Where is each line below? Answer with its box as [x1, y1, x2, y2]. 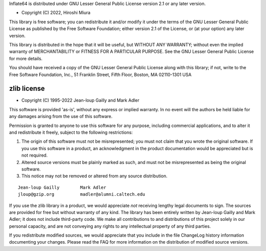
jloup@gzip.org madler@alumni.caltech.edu [18, 192, 145, 197]
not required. [21, 152, 48, 158]
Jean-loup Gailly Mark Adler [18, 184, 106, 190]
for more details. [9, 55, 43, 61]
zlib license [9, 84, 45, 93]
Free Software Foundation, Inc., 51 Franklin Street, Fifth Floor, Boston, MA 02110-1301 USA [9, 72, 192, 78]
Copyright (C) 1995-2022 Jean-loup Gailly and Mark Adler [21, 97, 140, 103]
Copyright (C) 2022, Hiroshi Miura [21, 10, 91, 16]
